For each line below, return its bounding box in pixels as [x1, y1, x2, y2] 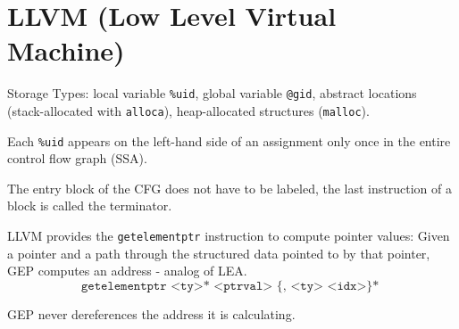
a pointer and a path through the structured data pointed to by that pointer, [7, 243, 430, 262]
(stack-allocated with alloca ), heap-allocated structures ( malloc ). [7, 101, 370, 119]
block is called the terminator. [7, 196, 172, 215]
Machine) [7, 32, 125, 69]
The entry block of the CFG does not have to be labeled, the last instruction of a [7, 178, 452, 197]
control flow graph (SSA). [7, 149, 147, 168]
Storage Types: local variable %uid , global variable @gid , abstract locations [7, 84, 417, 103]
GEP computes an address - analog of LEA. [7, 261, 247, 280]
